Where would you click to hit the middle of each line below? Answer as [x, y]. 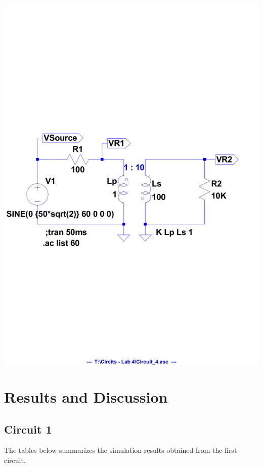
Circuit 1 [28, 429]
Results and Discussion [86, 396]
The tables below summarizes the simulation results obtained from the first [121, 450]
